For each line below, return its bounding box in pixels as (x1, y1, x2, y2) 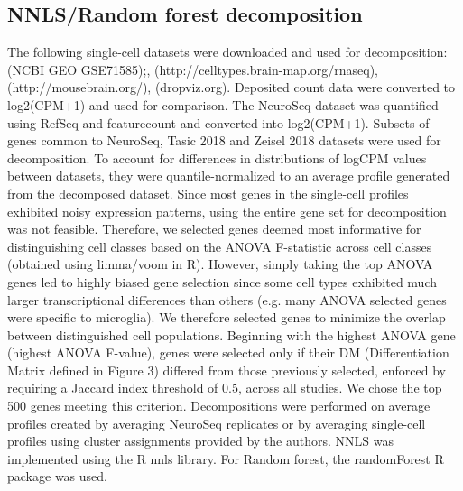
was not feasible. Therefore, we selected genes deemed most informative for (7, 219, 421, 238)
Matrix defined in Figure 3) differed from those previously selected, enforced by (7, 360, 447, 379)
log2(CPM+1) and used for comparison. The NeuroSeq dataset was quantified (7, 95, 439, 114)
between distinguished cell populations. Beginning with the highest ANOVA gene (7, 325, 456, 344)
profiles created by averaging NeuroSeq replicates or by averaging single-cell (7, 413, 426, 432)
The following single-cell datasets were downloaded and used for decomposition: (7, 42, 448, 61)
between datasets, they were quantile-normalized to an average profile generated (7, 166, 450, 185)
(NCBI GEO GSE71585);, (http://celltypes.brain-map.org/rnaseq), (7, 60, 379, 79)
